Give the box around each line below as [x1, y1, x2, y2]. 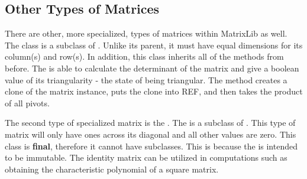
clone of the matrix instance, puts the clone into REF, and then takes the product [5, 85, 303, 97]
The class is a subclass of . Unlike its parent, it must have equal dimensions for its [5, 38, 303, 51]
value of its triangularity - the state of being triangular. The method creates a [5, 73, 287, 86]
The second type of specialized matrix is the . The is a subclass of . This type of [5, 116, 296, 129]
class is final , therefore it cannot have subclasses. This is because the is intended [5, 139, 298, 152]
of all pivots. [5, 96, 50, 109]
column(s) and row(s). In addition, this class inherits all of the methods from [5, 50, 284, 63]
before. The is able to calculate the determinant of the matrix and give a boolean [5, 61, 299, 74]
